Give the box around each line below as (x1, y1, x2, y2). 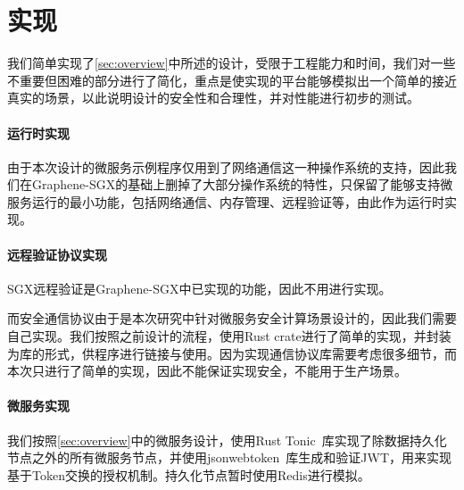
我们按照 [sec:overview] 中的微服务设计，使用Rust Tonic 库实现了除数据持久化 (7, 430, 447, 449)
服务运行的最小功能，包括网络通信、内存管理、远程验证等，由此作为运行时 (7, 192, 444, 211)
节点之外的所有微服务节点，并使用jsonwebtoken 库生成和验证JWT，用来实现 (7, 448, 452, 467)
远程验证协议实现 (7, 245, 107, 263)
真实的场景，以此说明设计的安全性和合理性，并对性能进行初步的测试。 (7, 88, 419, 107)
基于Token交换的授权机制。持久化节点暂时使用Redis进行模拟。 (7, 465, 370, 484)
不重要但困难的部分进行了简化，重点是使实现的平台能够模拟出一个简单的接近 (7, 71, 457, 89)
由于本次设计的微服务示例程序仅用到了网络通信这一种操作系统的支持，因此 (7, 157, 444, 176)
